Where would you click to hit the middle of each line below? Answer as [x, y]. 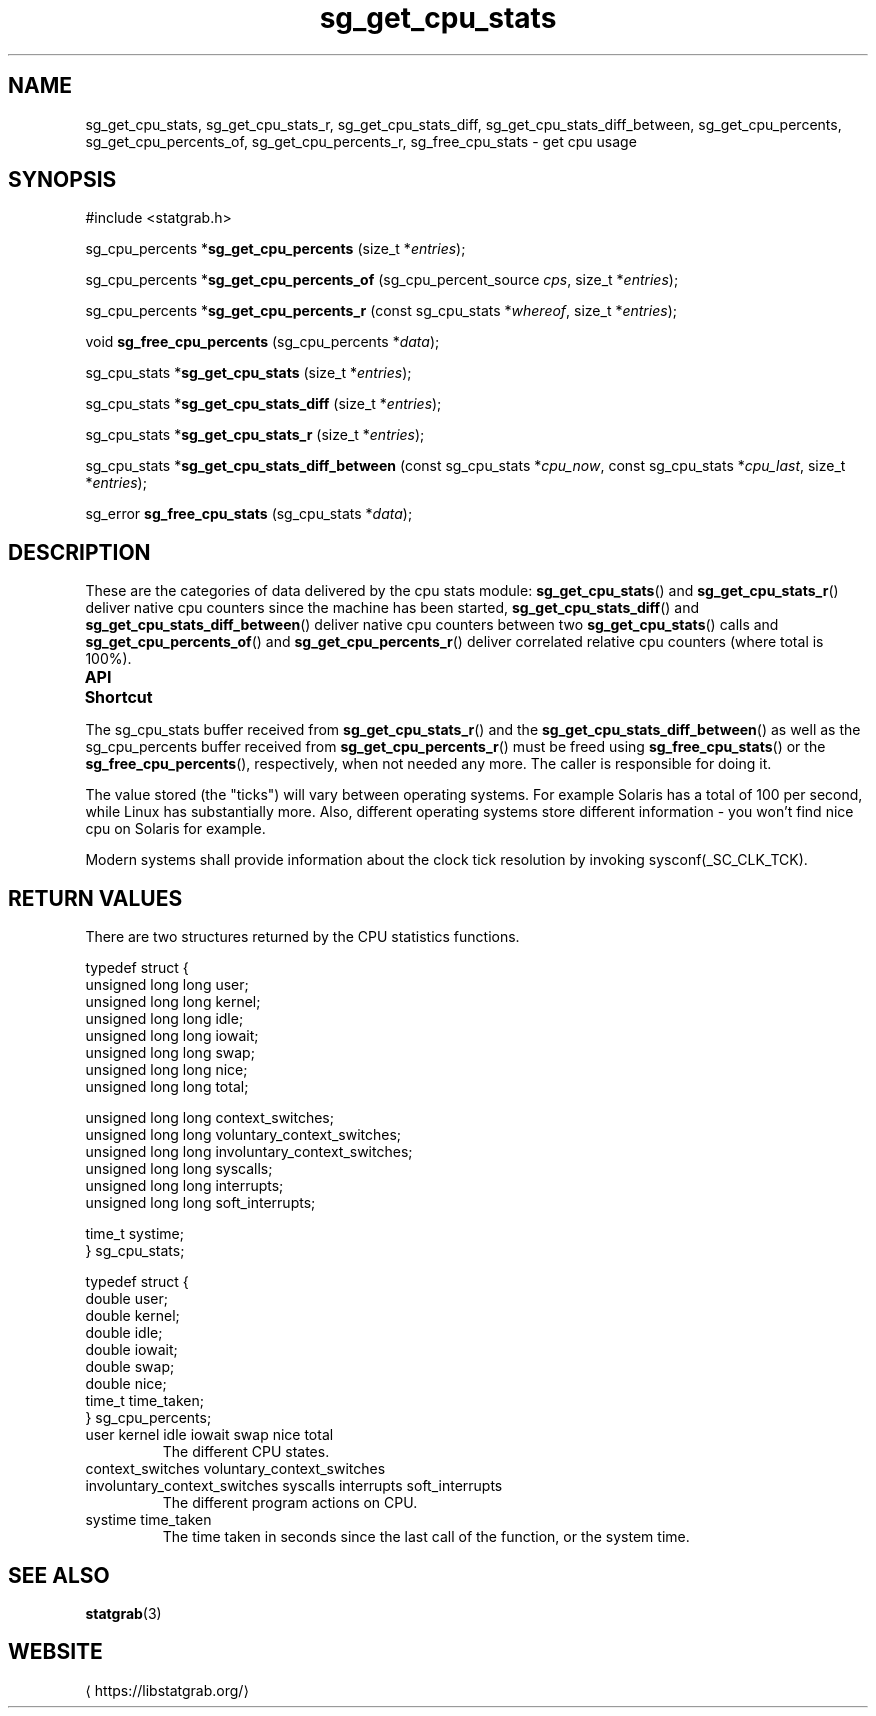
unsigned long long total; [167, 1087]
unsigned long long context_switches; [209, 1118]
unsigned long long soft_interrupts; [200, 1203]
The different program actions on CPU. [290, 1503]
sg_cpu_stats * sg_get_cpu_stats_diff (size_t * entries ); [263, 404]
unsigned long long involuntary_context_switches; [249, 1152]
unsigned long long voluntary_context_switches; [243, 1135]
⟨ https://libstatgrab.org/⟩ [167, 1690]
